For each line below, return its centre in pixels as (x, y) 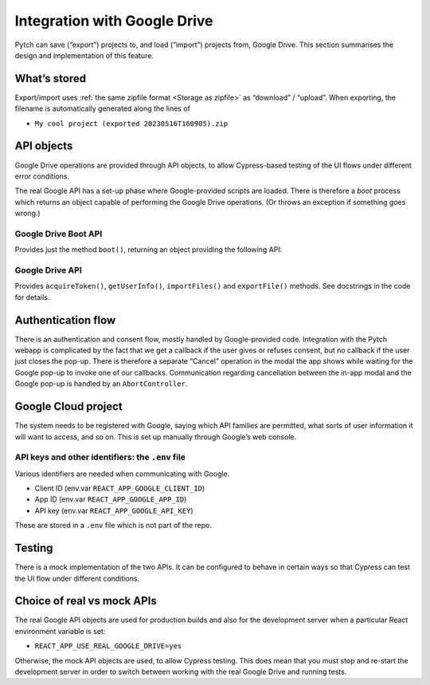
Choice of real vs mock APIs (86, 601)
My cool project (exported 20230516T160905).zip (131, 123)
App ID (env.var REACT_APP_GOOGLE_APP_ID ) (111, 499)
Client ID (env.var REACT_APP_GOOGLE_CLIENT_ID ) (120, 488)
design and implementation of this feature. (84, 55)
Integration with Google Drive (114, 21)
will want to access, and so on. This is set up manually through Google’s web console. (156, 437)
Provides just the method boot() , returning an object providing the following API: (149, 250)
